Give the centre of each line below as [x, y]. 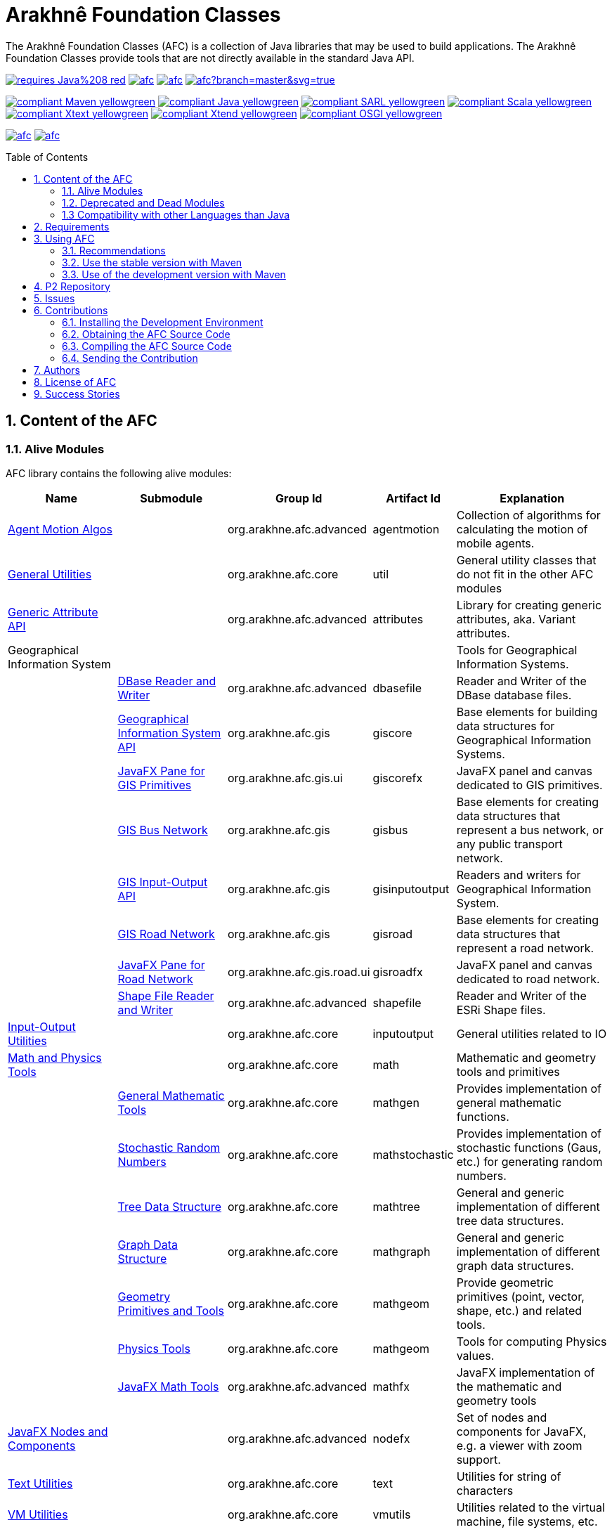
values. [475, 1355]
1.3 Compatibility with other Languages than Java [176, 214]
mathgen [396, 1102]
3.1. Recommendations [114, 250]
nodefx [391, 1438]
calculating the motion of [522, 529]
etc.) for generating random [529, 1161]
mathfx [391, 1386]
